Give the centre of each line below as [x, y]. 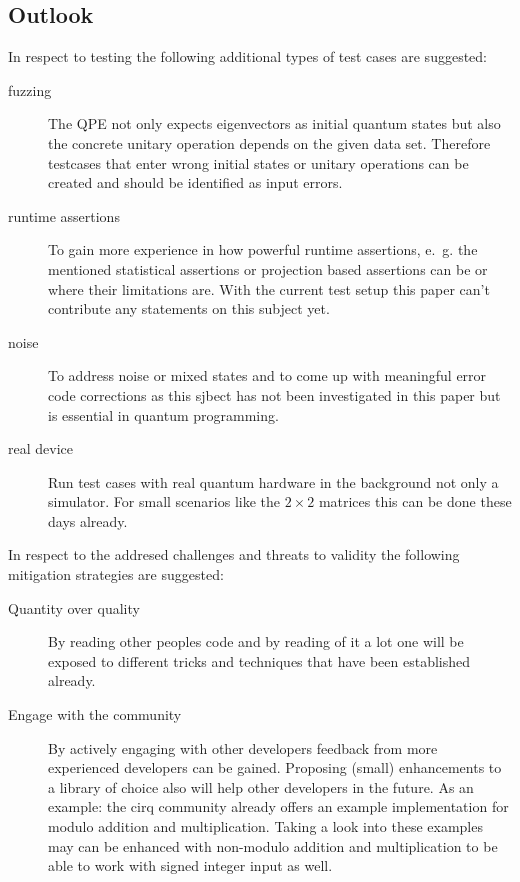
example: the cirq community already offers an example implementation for [278, 806]
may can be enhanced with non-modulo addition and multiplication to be [273, 845]
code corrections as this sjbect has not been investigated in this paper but [274, 394]
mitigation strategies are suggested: [116, 574]
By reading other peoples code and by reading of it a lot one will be [256, 641]
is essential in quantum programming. [163, 414]
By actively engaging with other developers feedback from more [243, 747]
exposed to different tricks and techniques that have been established [259, 660]
